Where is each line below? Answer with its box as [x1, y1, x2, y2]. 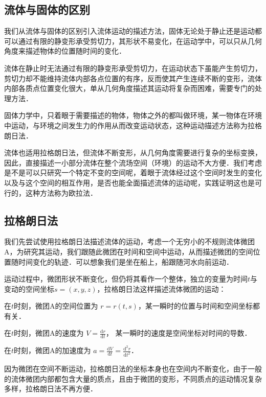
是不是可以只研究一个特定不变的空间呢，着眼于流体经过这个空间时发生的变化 [4, 167, 262, 178]
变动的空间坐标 [4, 283, 54, 294]
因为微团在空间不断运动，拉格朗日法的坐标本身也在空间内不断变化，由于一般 [4, 363, 262, 374]
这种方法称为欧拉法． [25, 187, 97, 198]
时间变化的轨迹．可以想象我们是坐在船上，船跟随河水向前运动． [18, 256, 233, 267]
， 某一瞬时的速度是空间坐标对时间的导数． [105, 328, 252, 338]
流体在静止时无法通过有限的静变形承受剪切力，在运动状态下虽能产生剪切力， [4, 62, 262, 73]
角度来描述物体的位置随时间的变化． [4, 45, 126, 56]
